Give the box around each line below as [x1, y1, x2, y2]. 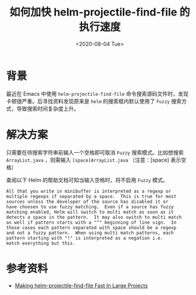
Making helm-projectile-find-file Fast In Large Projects [14, 282, 148, 289]
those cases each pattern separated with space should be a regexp [6, 224, 177, 231]
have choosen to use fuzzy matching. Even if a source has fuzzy [6, 203, 174, 210]
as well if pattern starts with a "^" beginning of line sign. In [6, 219, 177, 225]
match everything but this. [6, 240, 76, 246]
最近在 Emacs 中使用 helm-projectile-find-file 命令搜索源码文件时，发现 [6, 90, 189, 97]
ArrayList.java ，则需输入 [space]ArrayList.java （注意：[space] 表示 [6, 156, 181, 164]
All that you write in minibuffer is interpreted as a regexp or [6, 188, 171, 194]
